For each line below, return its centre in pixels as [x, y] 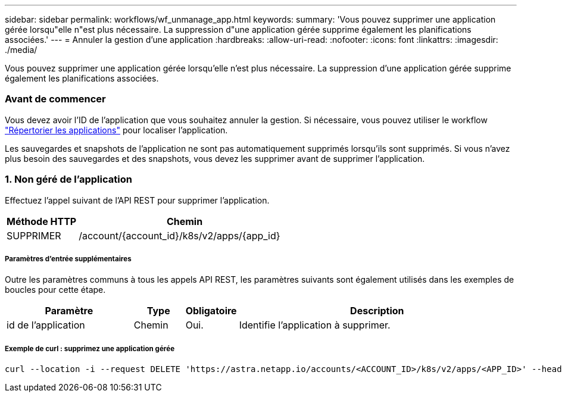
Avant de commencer [55, 99]
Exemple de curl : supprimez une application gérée [90, 348]
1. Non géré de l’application [68, 179]
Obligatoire [211, 311]
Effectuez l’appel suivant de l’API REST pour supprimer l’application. [137, 200]
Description [377, 311]
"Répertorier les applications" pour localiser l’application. [116, 130]
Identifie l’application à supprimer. [315, 325]
